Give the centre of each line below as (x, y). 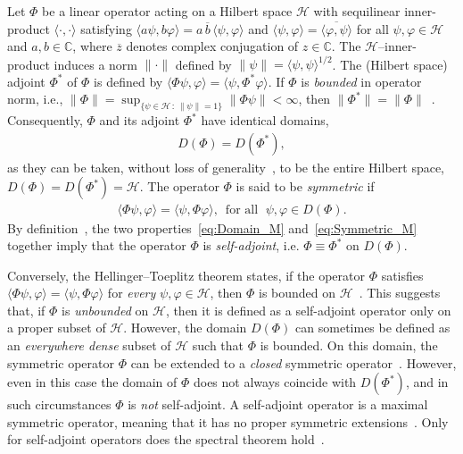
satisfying (106, 28)
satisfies (402, 275)
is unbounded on (105, 310)
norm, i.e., (35, 99)
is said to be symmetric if (305, 186)
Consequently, (45, 120)
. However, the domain (185, 328)
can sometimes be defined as (373, 328)
